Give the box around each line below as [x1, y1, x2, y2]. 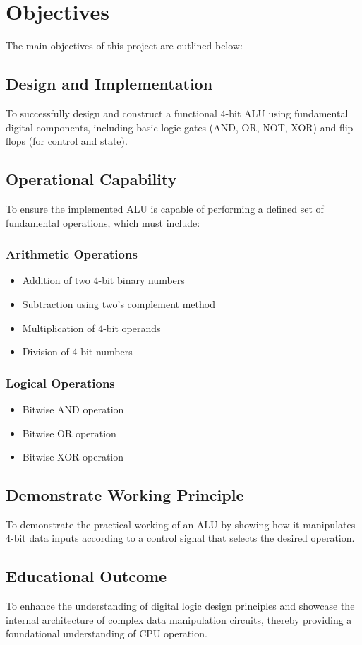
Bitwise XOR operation [22, 449, 124, 464]
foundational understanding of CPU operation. [6, 626, 207, 641]
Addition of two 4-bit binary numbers [22, 273, 185, 288]
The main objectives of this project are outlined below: [6, 38, 243, 53]
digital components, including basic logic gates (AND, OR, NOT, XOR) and [6, 119, 337, 134]
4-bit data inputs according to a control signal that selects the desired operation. [6, 531, 355, 545]
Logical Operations [6, 374, 115, 391]
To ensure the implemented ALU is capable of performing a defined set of [6, 201, 324, 215]
